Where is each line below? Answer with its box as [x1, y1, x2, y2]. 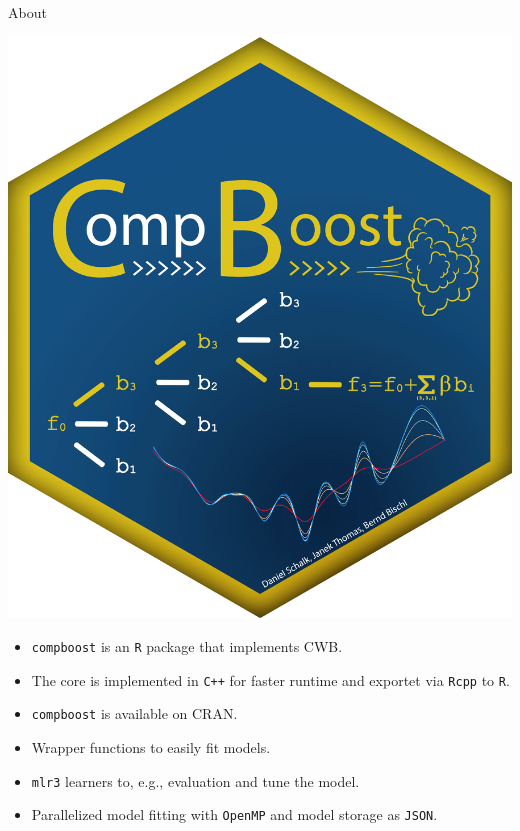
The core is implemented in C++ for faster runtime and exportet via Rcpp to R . [31, 669, 510, 690]
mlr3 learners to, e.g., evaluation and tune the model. [31, 770, 360, 791]
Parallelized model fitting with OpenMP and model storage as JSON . [31, 804, 438, 825]
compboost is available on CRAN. [31, 703, 238, 724]
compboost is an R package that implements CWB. [31, 636, 343, 657]
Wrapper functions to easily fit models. [31, 737, 271, 757]
